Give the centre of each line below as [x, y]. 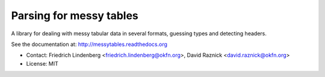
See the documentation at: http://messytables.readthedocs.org [89, 44]
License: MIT [42, 63]
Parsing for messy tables [75, 16]
